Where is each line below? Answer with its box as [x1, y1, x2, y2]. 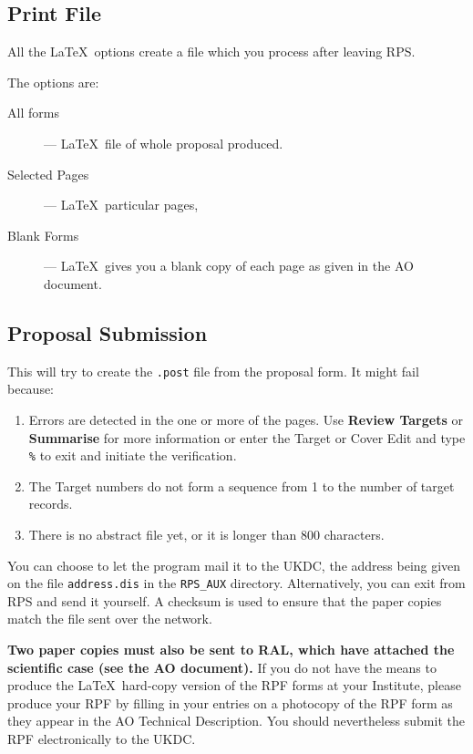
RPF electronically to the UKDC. [7, 729, 196, 749]
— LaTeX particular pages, [44, 195, 199, 214]
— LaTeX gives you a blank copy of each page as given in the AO [44, 256, 414, 275]
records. [28, 494, 73, 513]
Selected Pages [7, 164, 89, 183]
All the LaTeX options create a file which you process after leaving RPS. [7, 42, 416, 61]
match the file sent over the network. [7, 609, 212, 628]
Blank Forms [7, 225, 79, 244]
